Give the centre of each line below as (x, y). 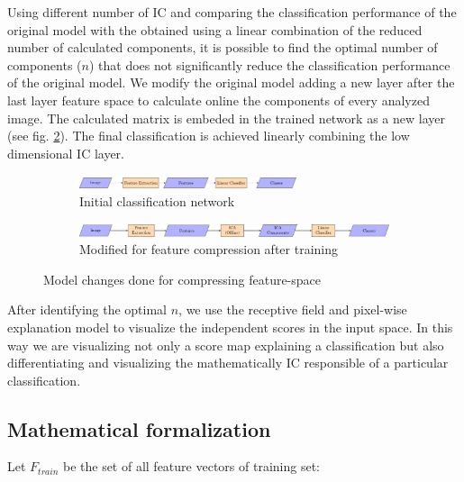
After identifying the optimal (87, 309)
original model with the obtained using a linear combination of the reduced (215, 29)
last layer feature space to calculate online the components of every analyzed (218, 100)
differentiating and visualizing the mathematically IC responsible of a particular (228, 363)
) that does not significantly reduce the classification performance (269, 64)
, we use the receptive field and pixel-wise (293, 309)
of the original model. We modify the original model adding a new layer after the (231, 82)
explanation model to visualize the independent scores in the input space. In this (230, 327)
